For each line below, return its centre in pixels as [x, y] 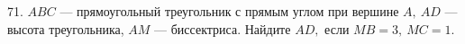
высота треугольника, [66, 28]
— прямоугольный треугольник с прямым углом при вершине [229, 11]
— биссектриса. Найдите [223, 28]
